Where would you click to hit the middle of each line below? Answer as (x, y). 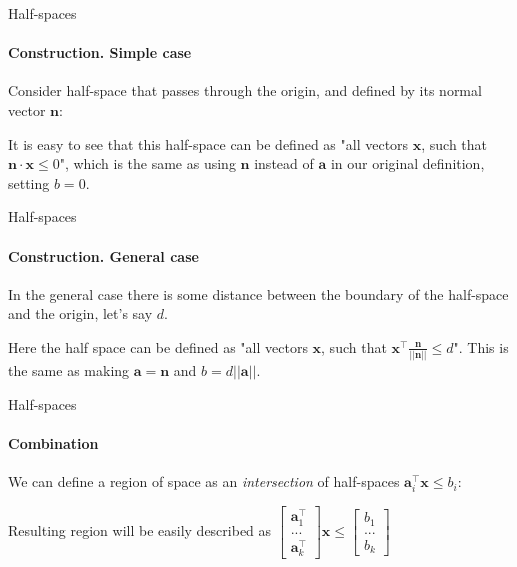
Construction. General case (103, 255)
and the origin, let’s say (80, 313)
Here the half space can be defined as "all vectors (158, 346)
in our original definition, (407, 163)
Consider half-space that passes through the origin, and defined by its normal (245, 90)
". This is (481, 346)
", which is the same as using (147, 163)
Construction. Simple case (100, 52)
